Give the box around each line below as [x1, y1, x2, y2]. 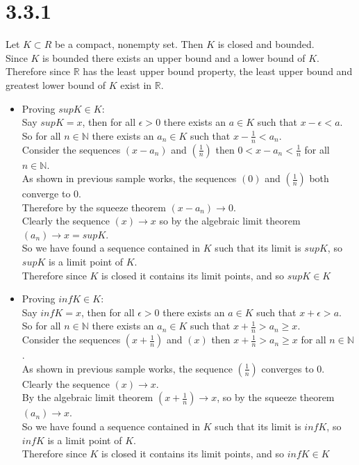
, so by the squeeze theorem [217, 390, 335, 405]
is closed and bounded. [217, 37, 315, 51]
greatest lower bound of [6, 77, 106, 92]
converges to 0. [261, 361, 325, 375]
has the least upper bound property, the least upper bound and [83, 64, 353, 79]
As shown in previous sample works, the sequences [22, 171, 237, 186]
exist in [120, 77, 152, 92]
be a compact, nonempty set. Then [54, 37, 203, 51]
